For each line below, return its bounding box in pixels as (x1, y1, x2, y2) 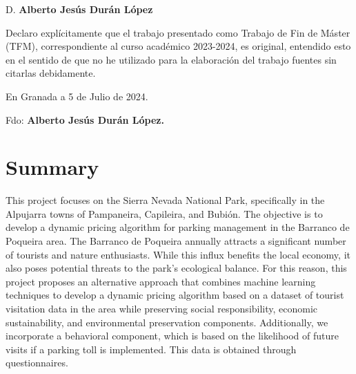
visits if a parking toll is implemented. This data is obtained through (6, 342, 297, 356)
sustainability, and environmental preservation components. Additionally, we (6, 315, 328, 329)
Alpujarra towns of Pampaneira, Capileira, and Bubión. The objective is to (6, 206, 323, 221)
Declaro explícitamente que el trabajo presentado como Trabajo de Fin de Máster (6, 25, 350, 39)
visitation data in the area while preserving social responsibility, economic (6, 301, 318, 316)
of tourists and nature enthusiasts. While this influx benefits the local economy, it (6, 247, 350, 261)
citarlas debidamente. (6, 66, 96, 80)
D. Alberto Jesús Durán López (6, 2, 153, 16)
